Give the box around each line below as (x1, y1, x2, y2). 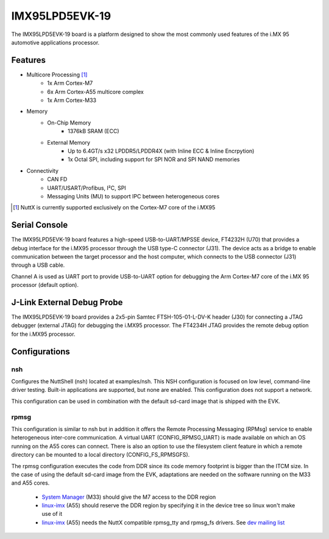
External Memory (47, 139, 91, 146)
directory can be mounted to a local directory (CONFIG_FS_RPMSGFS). (11, 451, 190, 458)
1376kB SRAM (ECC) (68, 128, 119, 135)
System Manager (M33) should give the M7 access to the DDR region (41, 493, 216, 501)
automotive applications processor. (11, 38, 100, 46)
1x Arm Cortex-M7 (47, 79, 93, 87)
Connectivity (26, 167, 59, 174)
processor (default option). (11, 281, 79, 289)
